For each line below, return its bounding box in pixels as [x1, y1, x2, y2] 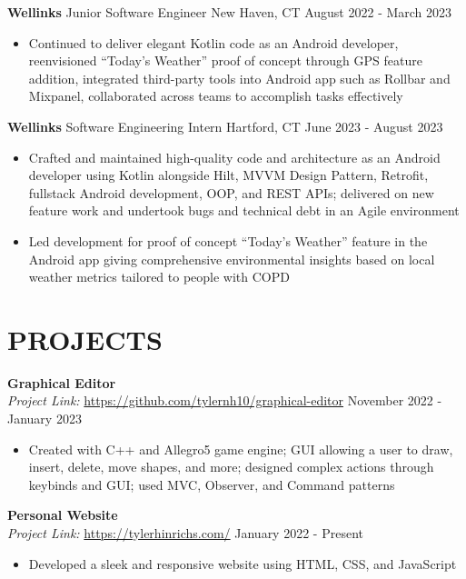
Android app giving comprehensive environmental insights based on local [28, 249, 435, 268]
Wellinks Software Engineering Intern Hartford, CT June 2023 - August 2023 [7, 116, 443, 135]
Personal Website [7, 505, 118, 524]
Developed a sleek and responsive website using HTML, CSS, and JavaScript [28, 554, 457, 573]
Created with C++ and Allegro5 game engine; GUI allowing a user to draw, [28, 439, 453, 458]
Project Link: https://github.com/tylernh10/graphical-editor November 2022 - [7, 391, 442, 410]
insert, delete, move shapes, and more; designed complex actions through [28, 457, 434, 476]
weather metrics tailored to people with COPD [28, 267, 290, 286]
